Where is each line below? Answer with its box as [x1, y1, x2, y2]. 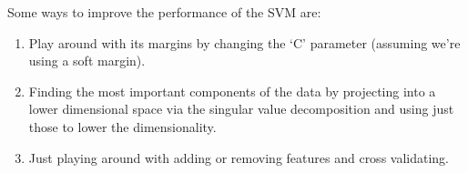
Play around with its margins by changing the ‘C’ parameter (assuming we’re [28, 33, 461, 52]
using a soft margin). [28, 51, 146, 70]
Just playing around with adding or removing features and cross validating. [28, 148, 449, 167]
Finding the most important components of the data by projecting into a [28, 81, 436, 100]
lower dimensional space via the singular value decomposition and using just [28, 99, 454, 118]
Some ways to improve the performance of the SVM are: [7, 3, 321, 21]
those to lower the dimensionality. [28, 117, 217, 136]
